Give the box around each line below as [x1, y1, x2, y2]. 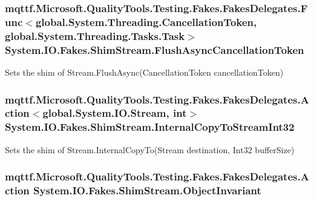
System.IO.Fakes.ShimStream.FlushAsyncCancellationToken [5, 42, 304, 57]
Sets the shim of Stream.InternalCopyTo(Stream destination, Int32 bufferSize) [5, 143, 295, 156]
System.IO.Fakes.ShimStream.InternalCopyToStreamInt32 [5, 119, 295, 134]
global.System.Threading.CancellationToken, [35, 14, 257, 29]
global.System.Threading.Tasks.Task [5, 28, 185, 43]
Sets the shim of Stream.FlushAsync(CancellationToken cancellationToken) [5, 65, 284, 78]
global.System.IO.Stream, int [42, 105, 187, 120]
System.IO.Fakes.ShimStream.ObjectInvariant [33, 183, 261, 198]
